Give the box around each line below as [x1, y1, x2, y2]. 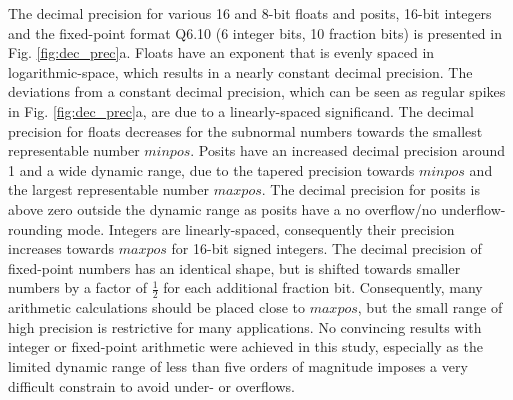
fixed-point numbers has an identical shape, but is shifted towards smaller [8, 257, 461, 278]
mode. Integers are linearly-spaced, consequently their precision [67, 218, 455, 239]
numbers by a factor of [8, 277, 147, 298]
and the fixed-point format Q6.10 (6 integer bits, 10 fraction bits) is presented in [8, 22, 502, 43]
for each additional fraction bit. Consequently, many [163, 277, 483, 298]
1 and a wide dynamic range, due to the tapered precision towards [8, 159, 415, 180]
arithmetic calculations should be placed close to [8, 297, 305, 318]
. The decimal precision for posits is [261, 179, 480, 200]
